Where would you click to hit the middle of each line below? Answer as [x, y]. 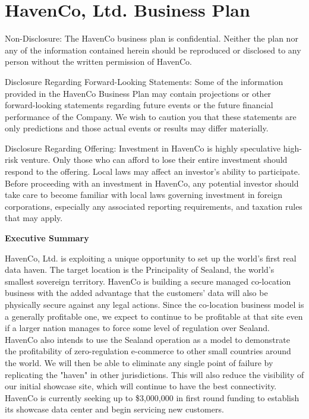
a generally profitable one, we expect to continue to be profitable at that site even [154, 316]
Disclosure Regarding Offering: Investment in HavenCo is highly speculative [143, 148]
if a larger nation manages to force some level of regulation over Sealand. [137, 328]
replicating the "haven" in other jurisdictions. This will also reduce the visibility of [154, 374]
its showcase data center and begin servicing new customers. [114, 409]
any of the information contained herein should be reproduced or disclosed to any [153, 50]
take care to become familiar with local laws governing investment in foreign [144, 195]
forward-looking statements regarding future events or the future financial [139, 105]
